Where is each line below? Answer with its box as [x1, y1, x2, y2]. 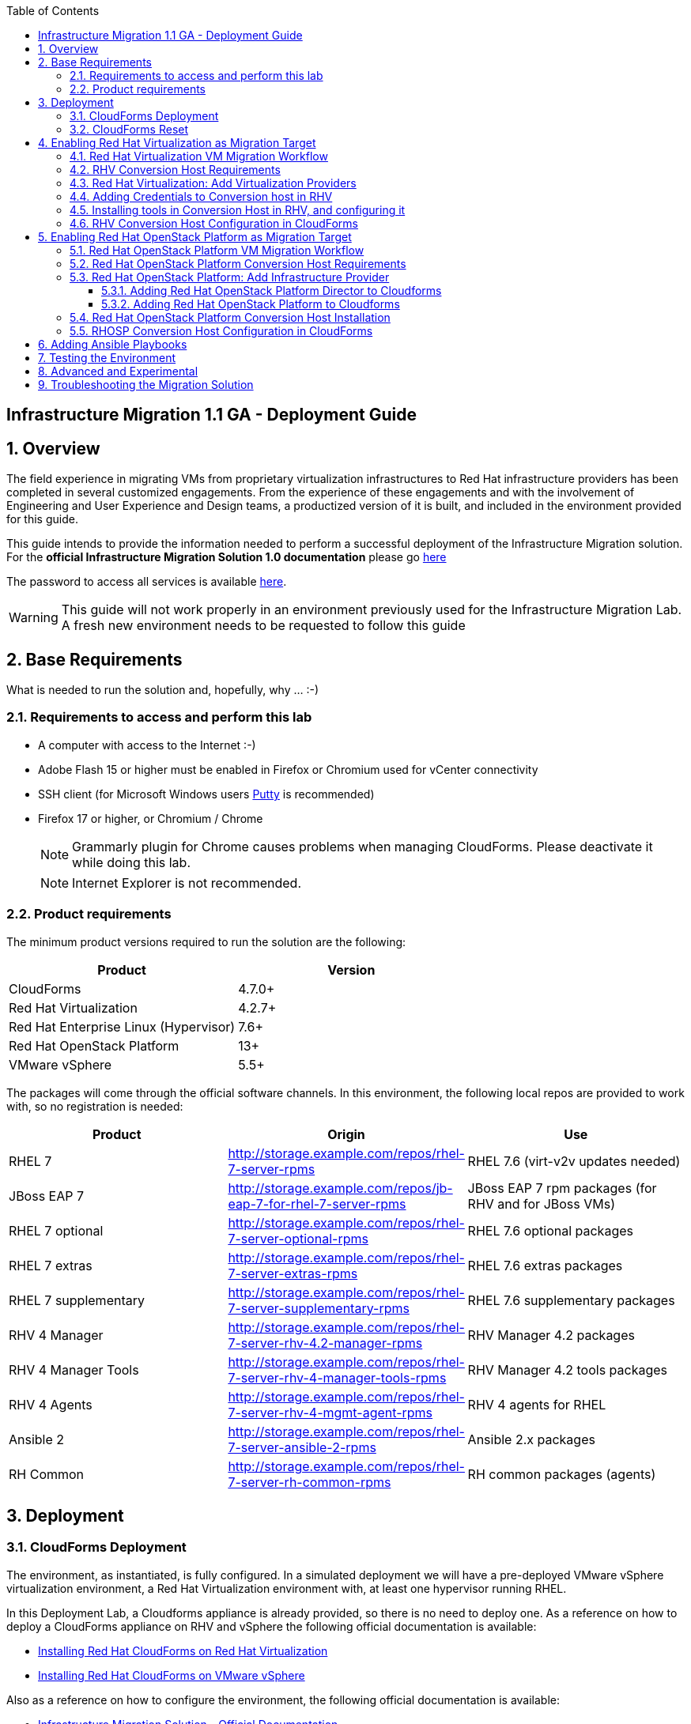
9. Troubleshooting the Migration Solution [38, 378, 254, 391]
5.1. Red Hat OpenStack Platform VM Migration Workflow [70, 243, 364, 257]
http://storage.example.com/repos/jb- [228, 1179, 453, 1196]
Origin [327, 1126, 365, 1142]
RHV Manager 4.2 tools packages [467, 1361, 668, 1378]
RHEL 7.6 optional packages [467, 1222, 633, 1239]
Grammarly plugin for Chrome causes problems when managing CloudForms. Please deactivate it [72, 838, 653, 854]
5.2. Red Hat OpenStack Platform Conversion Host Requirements [70, 257, 406, 270]
